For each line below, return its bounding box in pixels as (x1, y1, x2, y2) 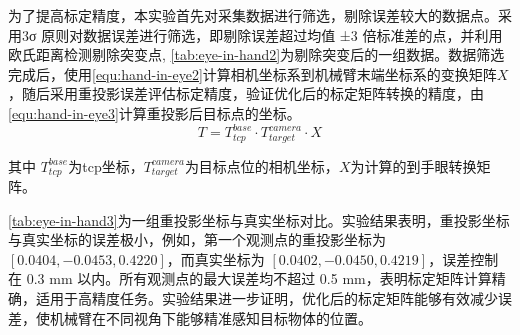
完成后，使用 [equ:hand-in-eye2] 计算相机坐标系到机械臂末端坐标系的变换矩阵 (8, 63, 497, 84)
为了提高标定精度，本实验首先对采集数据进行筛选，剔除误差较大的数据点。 (8, 5, 498, 25)
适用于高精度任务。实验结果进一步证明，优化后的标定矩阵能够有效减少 (35, 287, 498, 308)
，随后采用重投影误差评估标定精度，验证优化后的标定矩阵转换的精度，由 (8, 83, 484, 104)
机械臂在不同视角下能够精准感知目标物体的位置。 (49, 307, 372, 328)
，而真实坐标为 (166, 248, 265, 269)
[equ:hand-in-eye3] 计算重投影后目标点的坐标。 (8, 102, 301, 123)
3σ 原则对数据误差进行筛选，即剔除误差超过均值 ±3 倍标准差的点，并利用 (21, 24, 503, 45)
